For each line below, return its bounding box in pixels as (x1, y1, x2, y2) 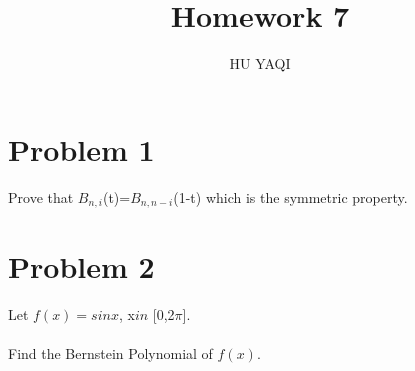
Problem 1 (8, 128, 155, 169)
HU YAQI (229, 53, 291, 74)
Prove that (8, 186, 74, 207)
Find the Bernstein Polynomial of (8, 343, 213, 364)
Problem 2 (8, 246, 155, 287)
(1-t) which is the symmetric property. (173, 186, 408, 207)
